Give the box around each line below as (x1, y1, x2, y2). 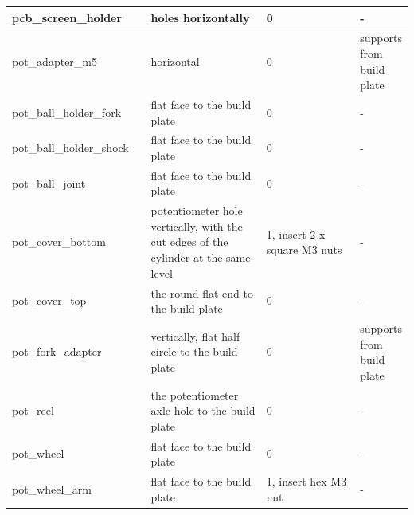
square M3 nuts (266, 241, 342, 258)
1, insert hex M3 (266, 473, 347, 490)
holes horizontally (150, 9, 250, 25)
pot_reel (12, 402, 54, 419)
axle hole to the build (150, 402, 256, 419)
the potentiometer (150, 386, 239, 403)
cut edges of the (150, 233, 228, 250)
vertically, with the (150, 217, 243, 234)
